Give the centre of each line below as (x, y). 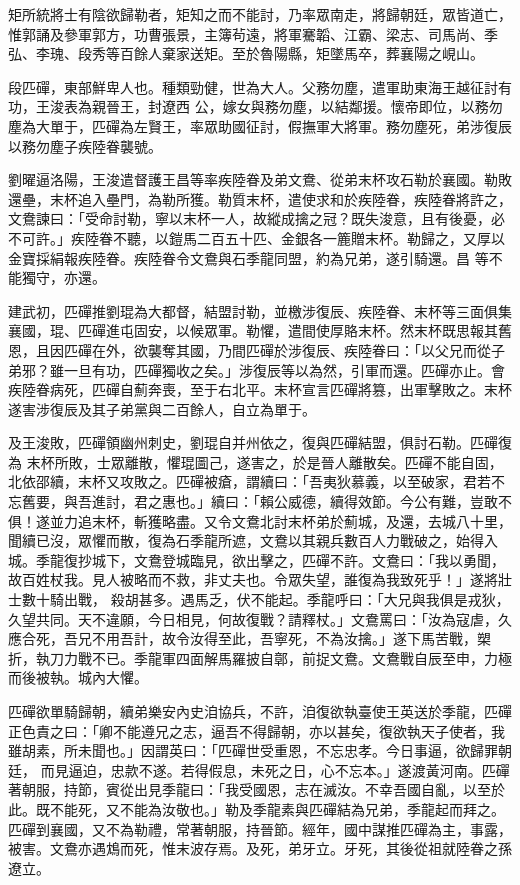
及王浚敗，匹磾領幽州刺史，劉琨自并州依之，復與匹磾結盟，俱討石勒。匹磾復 (260, 442)
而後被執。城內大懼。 (78, 677)
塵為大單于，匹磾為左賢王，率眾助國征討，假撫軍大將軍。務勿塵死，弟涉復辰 (260, 125)
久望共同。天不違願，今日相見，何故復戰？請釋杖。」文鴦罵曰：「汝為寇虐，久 (260, 618)
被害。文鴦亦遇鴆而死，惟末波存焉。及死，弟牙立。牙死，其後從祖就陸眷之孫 (260, 848)
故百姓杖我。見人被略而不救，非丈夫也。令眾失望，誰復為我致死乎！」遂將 (253, 579)
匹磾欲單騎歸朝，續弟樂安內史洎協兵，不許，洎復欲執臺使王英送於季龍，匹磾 (260, 711)
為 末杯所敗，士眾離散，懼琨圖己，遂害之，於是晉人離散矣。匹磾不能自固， (255, 461)
